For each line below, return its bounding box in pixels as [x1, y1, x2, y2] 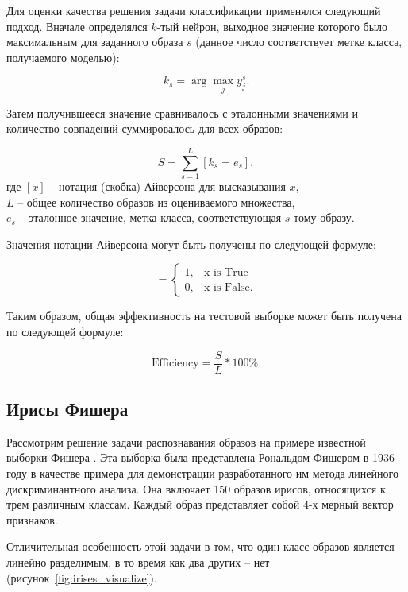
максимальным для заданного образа [6, 33, 183, 50]
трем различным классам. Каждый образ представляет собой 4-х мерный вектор [6, 496, 394, 513]
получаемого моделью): [6, 48, 120, 65]
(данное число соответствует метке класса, [195, 33, 402, 50]
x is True [203, 266, 248, 278]
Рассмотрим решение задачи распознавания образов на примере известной [6, 433, 366, 450]
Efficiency [151, 358, 199, 370]
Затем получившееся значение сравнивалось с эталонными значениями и [6, 104, 358, 121]
